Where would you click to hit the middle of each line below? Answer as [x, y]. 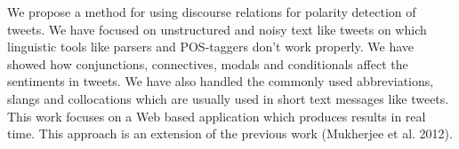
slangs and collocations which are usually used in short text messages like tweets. [228, 98]
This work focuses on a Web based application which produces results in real [217, 116]
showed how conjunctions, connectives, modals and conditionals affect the [208, 63]
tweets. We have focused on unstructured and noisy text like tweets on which [217, 29]
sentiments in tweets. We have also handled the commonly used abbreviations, [221, 81]
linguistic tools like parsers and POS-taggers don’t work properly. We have [211, 47]
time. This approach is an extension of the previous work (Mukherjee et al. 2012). [230, 133]
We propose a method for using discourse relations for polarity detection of [212, 12]
